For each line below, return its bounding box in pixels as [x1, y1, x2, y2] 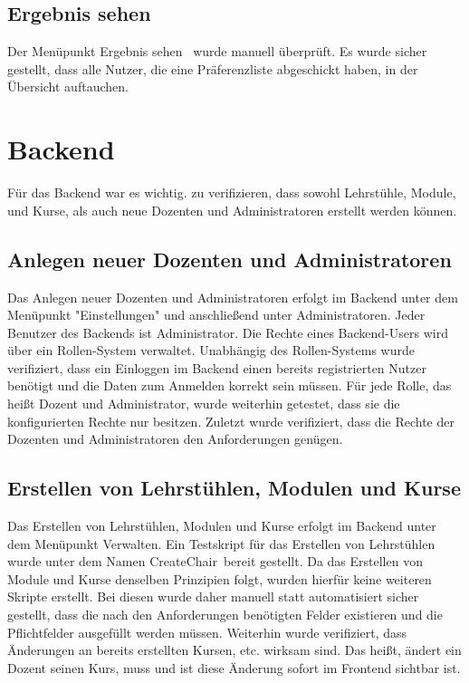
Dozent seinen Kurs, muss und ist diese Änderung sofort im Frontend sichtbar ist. [7, 658, 461, 677]
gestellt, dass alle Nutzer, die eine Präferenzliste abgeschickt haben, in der [7, 59, 418, 78]
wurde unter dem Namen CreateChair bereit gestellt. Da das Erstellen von [7, 552, 423, 571]
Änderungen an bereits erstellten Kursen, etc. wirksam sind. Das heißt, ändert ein [7, 640, 462, 659]
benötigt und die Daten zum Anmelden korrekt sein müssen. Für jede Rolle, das [7, 376, 452, 395]
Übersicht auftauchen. [7, 77, 129, 96]
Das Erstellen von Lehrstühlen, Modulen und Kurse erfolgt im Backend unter [7, 516, 436, 535]
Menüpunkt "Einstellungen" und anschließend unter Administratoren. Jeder [7, 305, 426, 324]
